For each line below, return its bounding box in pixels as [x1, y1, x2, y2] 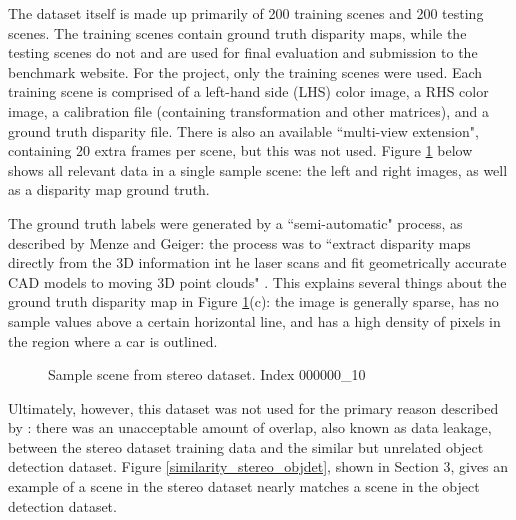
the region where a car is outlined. [8, 330, 218, 351]
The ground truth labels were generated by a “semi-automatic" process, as [8, 212, 463, 233]
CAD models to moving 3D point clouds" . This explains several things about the [8, 271, 507, 292]
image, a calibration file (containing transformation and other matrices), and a [8, 100, 490, 121]
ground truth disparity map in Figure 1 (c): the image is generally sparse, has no [8, 291, 499, 312]
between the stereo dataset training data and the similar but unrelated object [8, 436, 484, 457]
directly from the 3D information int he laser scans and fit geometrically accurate [8, 252, 507, 273]
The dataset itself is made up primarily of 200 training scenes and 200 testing [8, 3, 484, 23]
